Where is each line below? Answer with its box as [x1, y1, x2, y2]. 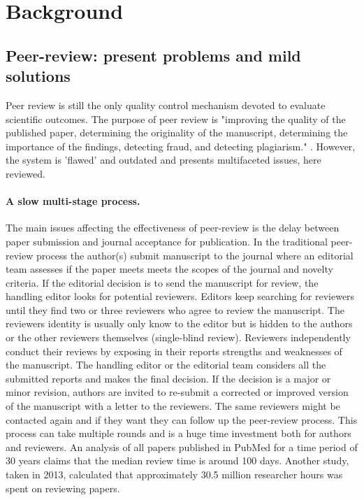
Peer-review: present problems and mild [6, 44, 301, 66]
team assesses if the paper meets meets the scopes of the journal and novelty [6, 262, 333, 276]
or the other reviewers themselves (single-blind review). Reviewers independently [6, 330, 351, 345]
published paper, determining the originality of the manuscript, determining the [6, 125, 348, 140]
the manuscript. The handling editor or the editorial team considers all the [6, 357, 326, 372]
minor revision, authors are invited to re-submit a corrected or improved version [6, 385, 349, 399]
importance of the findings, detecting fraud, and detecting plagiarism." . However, [6, 138, 356, 153]
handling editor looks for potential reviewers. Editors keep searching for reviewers [6, 289, 355, 303]
